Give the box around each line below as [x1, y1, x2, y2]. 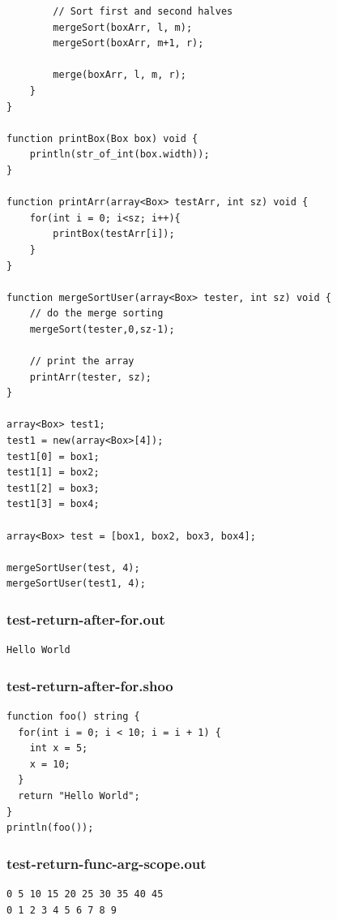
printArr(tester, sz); [29, 371, 151, 383]
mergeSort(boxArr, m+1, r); [53, 37, 204, 49]
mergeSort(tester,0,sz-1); [29, 323, 175, 335]
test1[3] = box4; [6, 498, 100, 510]
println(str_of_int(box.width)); [29, 148, 210, 161]
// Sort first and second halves [53, 6, 233, 17]
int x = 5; [29, 742, 88, 754]
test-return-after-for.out [6, 608, 165, 629]
